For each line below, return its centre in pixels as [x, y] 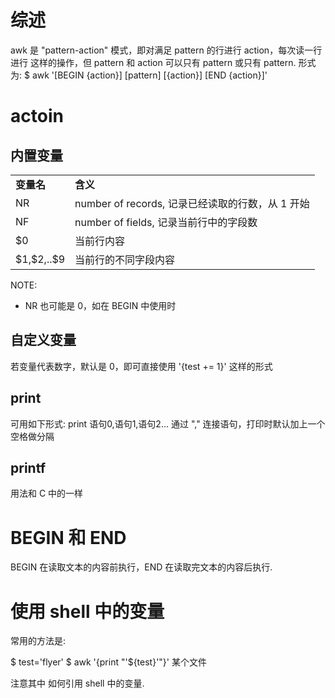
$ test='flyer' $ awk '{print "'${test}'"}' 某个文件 [108, 662]
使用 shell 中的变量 [87, 611]
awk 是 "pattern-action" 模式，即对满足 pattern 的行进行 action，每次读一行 [166, 50]
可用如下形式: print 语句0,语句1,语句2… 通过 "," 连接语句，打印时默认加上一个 [168, 423]
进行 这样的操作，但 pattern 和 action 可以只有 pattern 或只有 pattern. [153, 62]
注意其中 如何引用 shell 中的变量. [77, 683]
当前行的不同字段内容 [125, 259]
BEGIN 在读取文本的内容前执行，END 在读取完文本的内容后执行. [141, 567]
